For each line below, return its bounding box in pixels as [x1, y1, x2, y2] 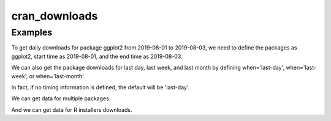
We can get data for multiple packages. [11, 95, 111, 102]
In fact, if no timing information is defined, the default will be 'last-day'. [11, 83, 190, 91]
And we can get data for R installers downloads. [11, 106, 132, 113]
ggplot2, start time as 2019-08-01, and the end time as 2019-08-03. [11, 53, 183, 60]
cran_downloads [11, 9, 98, 23]
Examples [11, 27, 53, 38]
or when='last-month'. [29, 72, 85, 79]
